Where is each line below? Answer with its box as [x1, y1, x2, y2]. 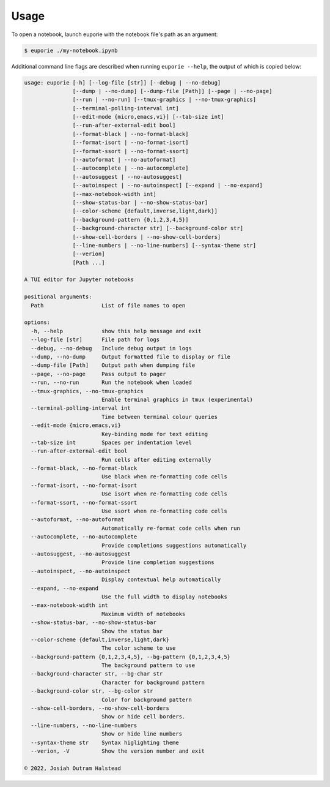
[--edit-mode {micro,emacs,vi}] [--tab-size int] [72, 113, 224, 121]
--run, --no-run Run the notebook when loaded [31, 379, 192, 386]
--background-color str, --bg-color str [31, 688, 153, 695]
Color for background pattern [101, 696, 192, 703]
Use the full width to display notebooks [101, 593, 227, 600]
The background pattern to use [101, 662, 196, 669]
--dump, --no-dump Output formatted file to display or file [31, 353, 231, 360]
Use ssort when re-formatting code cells [101, 508, 227, 514]
